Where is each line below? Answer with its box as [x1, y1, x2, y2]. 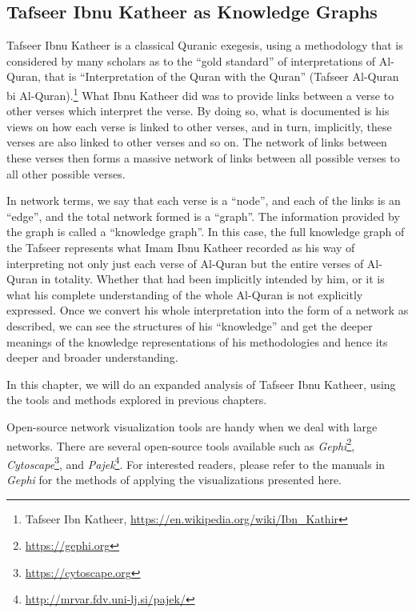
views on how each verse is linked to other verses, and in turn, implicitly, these [6, 118, 392, 134]
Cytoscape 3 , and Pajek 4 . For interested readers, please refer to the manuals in [6, 453, 386, 472]
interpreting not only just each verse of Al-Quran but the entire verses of [6, 254, 364, 271]
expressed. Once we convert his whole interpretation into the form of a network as [6, 302, 409, 319]
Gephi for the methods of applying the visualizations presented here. [6, 471, 342, 488]
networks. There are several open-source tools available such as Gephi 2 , [6, 435, 355, 454]
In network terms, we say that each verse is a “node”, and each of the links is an [6, 192, 401, 209]
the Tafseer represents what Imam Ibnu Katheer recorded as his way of [6, 238, 355, 255]
